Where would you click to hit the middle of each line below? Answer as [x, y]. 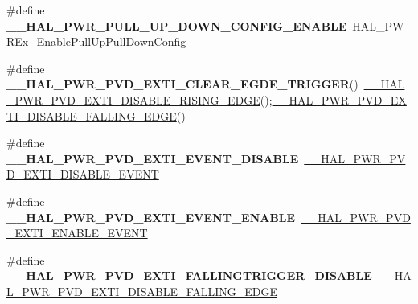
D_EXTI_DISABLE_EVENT [83, 174]
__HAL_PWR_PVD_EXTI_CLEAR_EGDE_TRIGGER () [182, 84]
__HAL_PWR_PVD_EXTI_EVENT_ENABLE [151, 217]
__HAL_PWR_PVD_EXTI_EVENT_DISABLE [153, 158]
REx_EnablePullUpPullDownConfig [96, 41]
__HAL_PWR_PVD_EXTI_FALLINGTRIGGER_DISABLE [189, 275]
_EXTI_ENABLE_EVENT [77, 233]
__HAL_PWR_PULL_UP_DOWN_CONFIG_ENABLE [177, 25]
